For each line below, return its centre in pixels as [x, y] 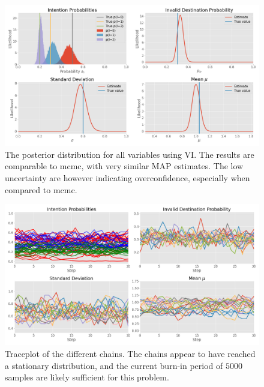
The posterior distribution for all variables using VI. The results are [130, 154]
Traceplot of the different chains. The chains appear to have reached [130, 353]
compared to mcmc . [41, 189]
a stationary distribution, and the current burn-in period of [114, 365]
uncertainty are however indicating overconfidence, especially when [127, 177]
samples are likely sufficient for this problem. [87, 377]
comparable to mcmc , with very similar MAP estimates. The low [124, 166]
